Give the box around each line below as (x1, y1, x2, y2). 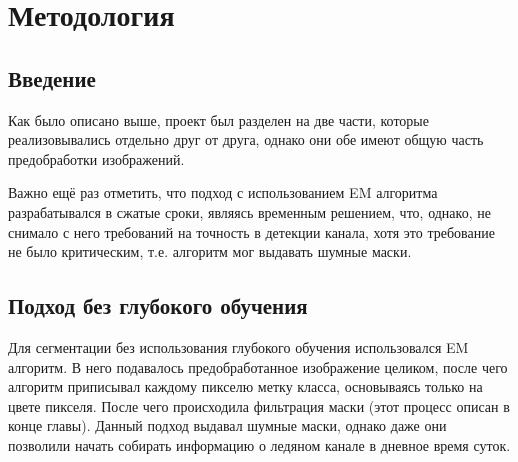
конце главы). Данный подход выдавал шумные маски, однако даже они (8, 415, 447, 436)
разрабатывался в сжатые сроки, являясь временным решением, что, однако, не (8, 201, 491, 222)
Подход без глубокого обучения (8, 290, 308, 321)
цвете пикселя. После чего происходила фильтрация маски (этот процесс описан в (8, 395, 510, 416)
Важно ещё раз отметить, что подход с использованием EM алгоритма (8, 182, 438, 203)
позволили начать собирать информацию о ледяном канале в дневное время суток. (8, 434, 511, 455)
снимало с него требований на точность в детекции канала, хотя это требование (8, 221, 495, 242)
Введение (8, 62, 96, 93)
